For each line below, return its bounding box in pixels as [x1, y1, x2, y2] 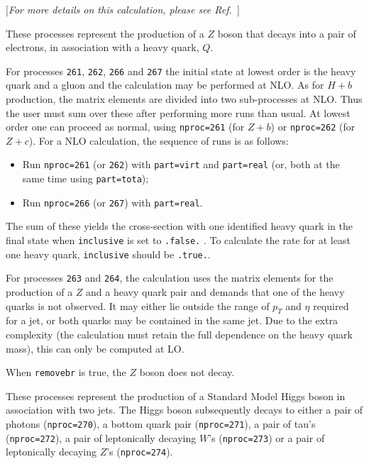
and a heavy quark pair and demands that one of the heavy [86, 285, 345, 299]
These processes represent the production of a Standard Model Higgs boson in [6, 388, 346, 403]
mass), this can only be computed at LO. [6, 341, 184, 355]
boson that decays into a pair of [217, 26, 356, 40]
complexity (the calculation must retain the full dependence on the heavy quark [6, 326, 353, 341]
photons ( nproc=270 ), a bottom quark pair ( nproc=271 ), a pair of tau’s [6, 416, 316, 431]
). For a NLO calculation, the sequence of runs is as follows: [28, 133, 289, 148]
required [313, 298, 349, 313]
